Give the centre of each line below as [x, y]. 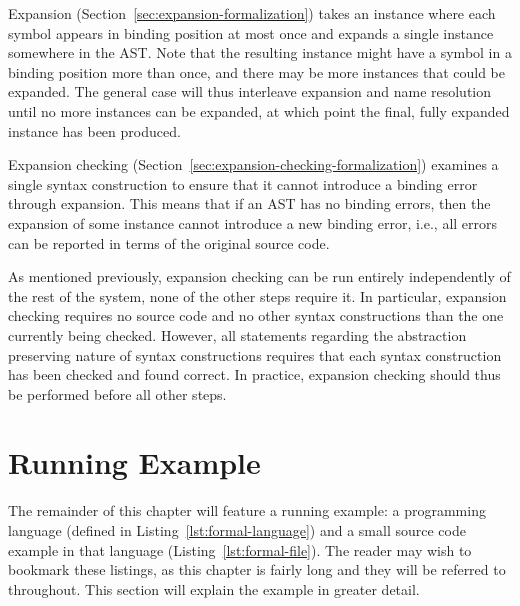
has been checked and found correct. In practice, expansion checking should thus [254, 374]
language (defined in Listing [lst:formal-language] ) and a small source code [237, 530]
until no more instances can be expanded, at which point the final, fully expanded [259, 110]
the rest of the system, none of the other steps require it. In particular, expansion [257, 295]
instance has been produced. [94, 130]
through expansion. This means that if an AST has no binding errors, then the [249, 203]
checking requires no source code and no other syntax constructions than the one [256, 315]
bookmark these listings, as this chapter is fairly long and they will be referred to [257, 569]
